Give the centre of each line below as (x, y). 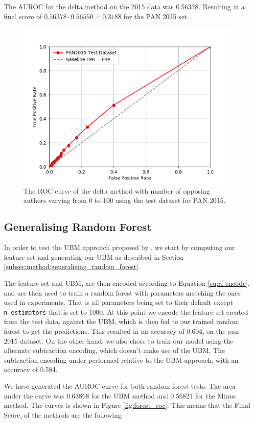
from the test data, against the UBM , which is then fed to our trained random (122, 321)
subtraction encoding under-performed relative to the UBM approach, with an (121, 360)
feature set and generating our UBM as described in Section (94, 257)
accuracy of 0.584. (31, 369)
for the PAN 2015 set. (156, 16)
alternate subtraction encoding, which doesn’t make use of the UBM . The (115, 350)
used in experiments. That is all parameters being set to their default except (118, 302)
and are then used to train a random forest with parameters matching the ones (122, 292)
